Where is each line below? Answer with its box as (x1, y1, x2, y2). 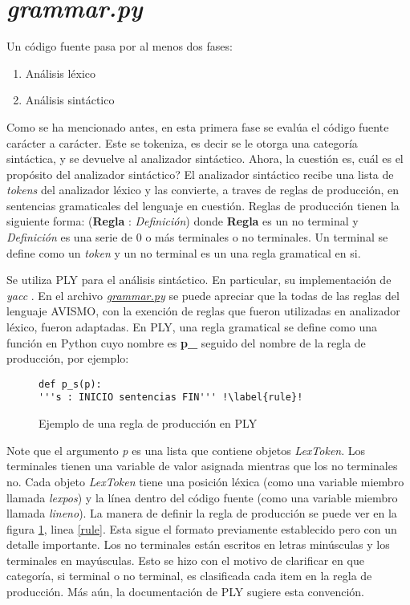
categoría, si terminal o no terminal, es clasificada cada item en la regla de (6, 567, 372, 584)
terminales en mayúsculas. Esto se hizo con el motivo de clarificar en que (6, 551, 364, 568)
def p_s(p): (39, 378, 102, 390)
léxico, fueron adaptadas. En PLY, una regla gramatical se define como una (6, 319, 378, 335)
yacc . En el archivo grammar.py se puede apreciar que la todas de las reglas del (6, 286, 400, 303)
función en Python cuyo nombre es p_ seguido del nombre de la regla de (6, 334, 366, 351)
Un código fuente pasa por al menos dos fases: (6, 38, 233, 55)
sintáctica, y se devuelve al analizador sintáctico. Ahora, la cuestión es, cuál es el (6, 150, 404, 167)
